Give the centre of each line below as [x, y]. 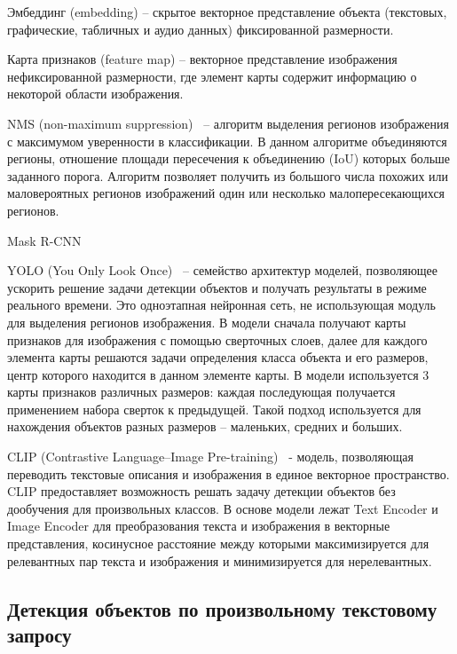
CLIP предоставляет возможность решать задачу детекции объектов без [201, 491]
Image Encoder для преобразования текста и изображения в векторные [199, 526]
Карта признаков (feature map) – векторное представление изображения [202, 59]
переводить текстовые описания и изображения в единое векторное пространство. [228, 473]
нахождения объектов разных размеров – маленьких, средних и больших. [205, 426]
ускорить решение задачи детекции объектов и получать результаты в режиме [217, 287]
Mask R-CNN [44, 240]
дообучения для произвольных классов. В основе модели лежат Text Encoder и [223, 508]
